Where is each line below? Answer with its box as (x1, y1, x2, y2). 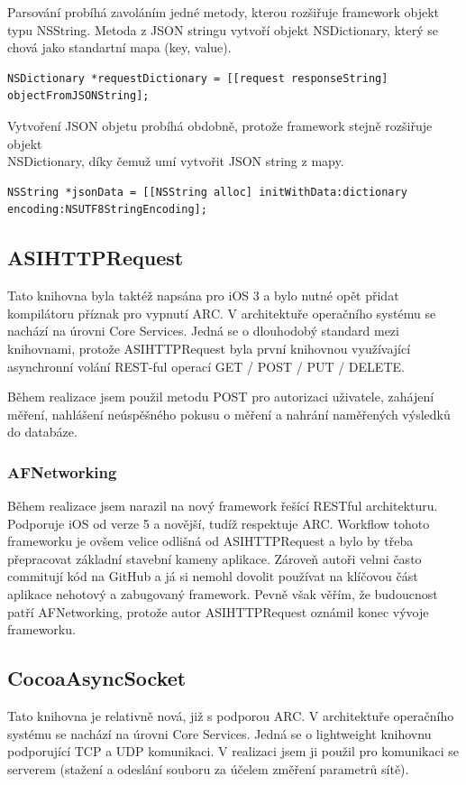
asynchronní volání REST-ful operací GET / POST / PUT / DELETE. (7, 356, 405, 375)
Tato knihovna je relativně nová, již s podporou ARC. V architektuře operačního (7, 706, 454, 725)
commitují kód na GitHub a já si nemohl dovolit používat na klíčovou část (7, 567, 418, 586)
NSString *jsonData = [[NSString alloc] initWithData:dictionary (7, 185, 407, 199)
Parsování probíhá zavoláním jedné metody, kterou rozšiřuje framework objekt (7, 3, 439, 21)
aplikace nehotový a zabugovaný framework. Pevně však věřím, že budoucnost (7, 585, 438, 604)
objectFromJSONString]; (7, 89, 150, 103)
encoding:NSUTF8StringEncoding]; (7, 203, 207, 217)
